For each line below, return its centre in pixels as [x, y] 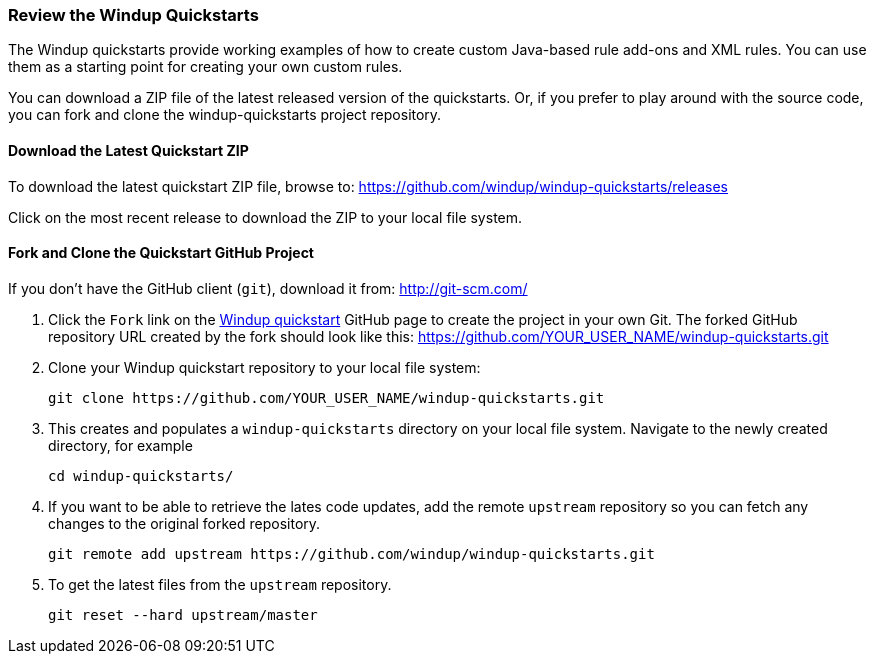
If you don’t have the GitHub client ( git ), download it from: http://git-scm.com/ [268, 288]
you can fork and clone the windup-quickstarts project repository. [225, 115]
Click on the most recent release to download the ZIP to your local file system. [265, 217]
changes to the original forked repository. [184, 523]
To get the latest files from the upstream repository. [220, 584]
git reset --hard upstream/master [183, 614]
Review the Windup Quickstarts [133, 15]
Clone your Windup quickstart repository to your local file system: [264, 367]
